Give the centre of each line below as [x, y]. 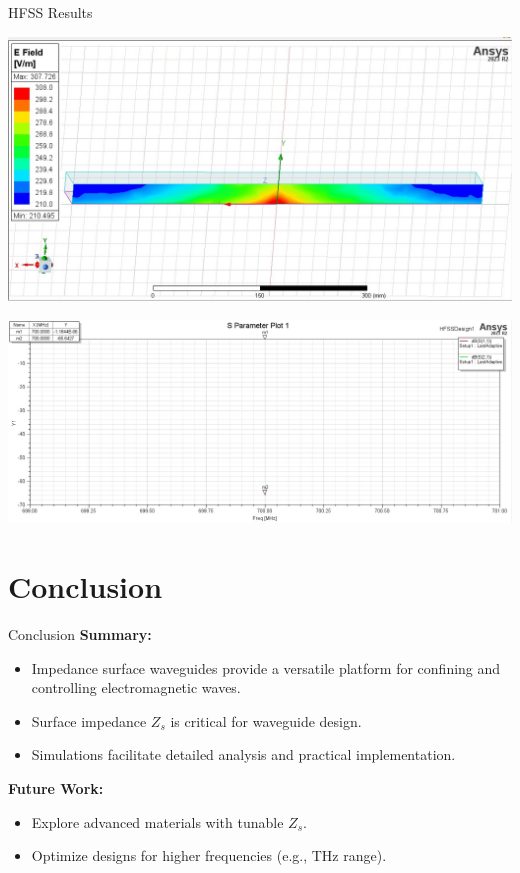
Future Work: [56, 787]
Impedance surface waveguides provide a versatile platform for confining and [266, 667]
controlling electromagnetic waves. [136, 687]
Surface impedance [89, 720]
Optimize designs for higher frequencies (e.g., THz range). [209, 855]
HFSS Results [50, 12]
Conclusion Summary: [80, 633]
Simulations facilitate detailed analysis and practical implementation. [243, 754]
